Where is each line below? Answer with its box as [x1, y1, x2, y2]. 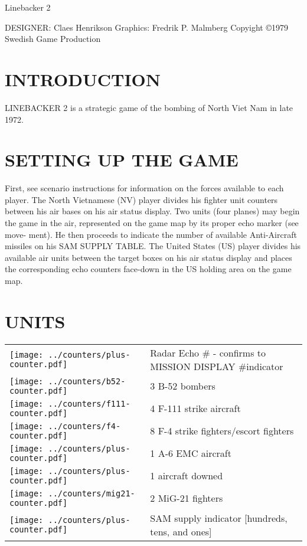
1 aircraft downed [150, 469, 223, 483]
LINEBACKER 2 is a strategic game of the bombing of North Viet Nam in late [5, 101, 293, 113]
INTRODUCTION [5, 67, 161, 91]
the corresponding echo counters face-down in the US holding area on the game [5, 263, 292, 275]
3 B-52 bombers [150, 379, 215, 393]
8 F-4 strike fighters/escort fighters [150, 424, 294, 438]
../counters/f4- [48, 421, 121, 431]
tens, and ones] [150, 524, 212, 538]
